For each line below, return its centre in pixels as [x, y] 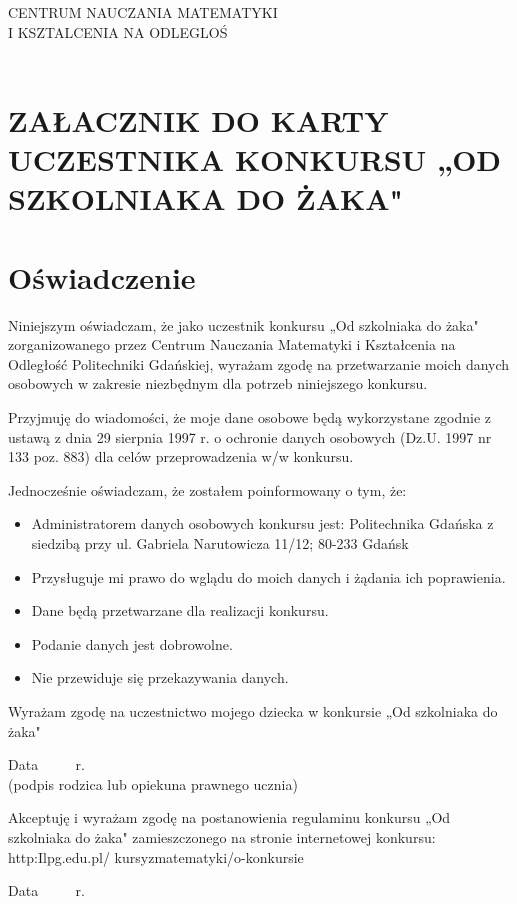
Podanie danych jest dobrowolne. [132, 643]
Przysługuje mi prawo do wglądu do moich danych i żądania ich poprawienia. [268, 576]
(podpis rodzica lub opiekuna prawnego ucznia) [153, 783]
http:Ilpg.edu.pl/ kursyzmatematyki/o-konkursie [156, 856]
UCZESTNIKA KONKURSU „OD [255, 159]
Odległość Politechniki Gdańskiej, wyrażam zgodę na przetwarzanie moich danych [259, 363]
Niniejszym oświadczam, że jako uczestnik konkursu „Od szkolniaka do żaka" [243, 324]
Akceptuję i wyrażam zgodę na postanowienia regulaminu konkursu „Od [229, 817]
